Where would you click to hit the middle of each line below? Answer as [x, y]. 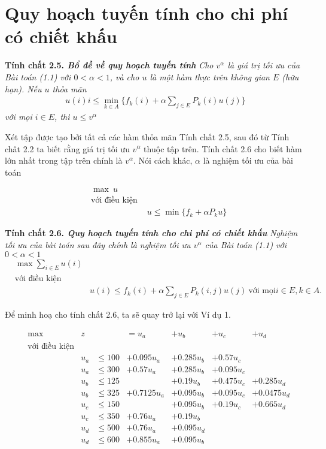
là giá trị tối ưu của [264, 65]
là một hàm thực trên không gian [210, 76]
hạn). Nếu [23, 88]
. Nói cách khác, [163, 160]
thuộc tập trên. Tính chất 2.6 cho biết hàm [223, 148]
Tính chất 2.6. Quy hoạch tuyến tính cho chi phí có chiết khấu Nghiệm [151, 233]
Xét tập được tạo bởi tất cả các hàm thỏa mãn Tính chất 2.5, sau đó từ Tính [147, 136]
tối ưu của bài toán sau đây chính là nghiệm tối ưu [98, 245]
